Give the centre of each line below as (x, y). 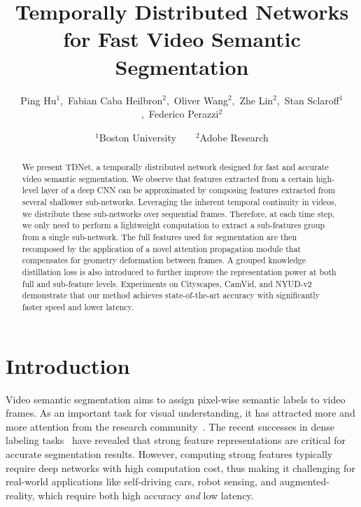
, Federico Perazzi (180, 114)
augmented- (304, 481)
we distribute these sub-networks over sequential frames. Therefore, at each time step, (178, 213)
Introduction (68, 365)
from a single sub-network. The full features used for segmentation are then (160, 237)
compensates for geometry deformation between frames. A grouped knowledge (164, 260)
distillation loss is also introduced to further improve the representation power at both (179, 271)
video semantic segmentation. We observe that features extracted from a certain (168, 178)
